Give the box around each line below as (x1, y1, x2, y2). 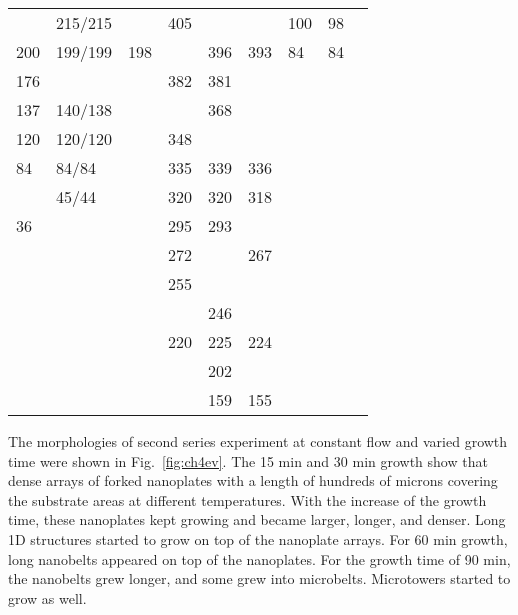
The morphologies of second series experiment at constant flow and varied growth (8, 431, 508, 451)
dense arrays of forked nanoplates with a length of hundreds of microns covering (8, 470, 498, 491)
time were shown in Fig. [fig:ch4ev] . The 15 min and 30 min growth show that (8, 450, 488, 471)
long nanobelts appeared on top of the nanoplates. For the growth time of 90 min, (8, 548, 511, 569)
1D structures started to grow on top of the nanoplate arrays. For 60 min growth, (8, 528, 508, 549)
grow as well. (8, 587, 87, 608)
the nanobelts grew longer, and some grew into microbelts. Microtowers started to (8, 568, 511, 589)
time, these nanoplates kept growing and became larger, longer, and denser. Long (8, 509, 506, 530)
